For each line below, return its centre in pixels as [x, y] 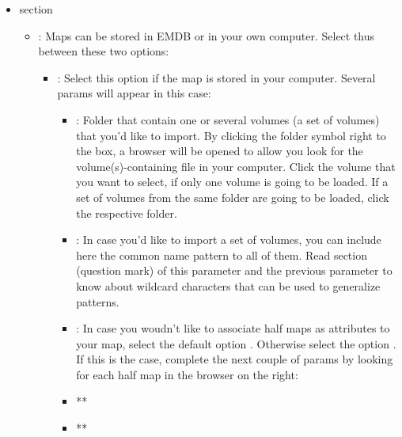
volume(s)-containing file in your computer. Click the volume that [236, 166]
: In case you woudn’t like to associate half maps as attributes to [233, 328]
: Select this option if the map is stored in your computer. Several [216, 77]
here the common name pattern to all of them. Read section [222, 255]
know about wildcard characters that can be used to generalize [228, 285]
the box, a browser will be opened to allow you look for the [220, 151]
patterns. [98, 301]
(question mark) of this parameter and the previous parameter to [234, 270]
